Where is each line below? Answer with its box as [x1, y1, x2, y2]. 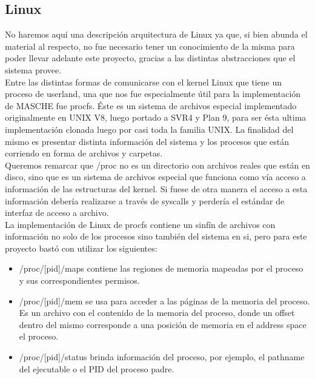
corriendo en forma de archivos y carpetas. [5, 147, 163, 159]
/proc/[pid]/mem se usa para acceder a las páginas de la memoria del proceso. [19, 294, 310, 307]
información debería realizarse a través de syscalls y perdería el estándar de [5, 194, 285, 207]
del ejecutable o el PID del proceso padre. [19, 362, 174, 375]
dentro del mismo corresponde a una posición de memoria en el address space [19, 318, 307, 330]
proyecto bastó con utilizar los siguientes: [5, 241, 157, 254]
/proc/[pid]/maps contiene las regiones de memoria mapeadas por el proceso [19, 262, 303, 275]
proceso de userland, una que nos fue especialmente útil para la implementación [5, 87, 301, 100]
